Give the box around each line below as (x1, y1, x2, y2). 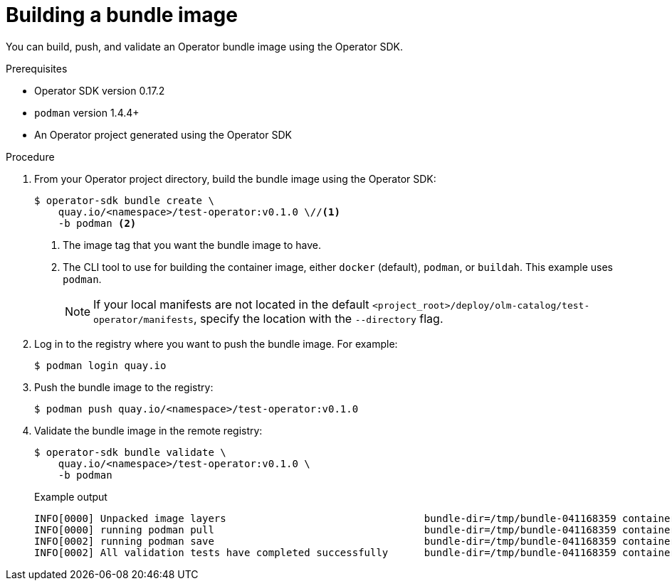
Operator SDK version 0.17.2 (34, 84, 165, 97)
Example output (34, 490, 107, 503)
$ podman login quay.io (34, 359, 167, 371)
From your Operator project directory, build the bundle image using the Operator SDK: (34, 172, 436, 185)
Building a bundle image (6, 3, 238, 27)
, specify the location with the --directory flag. (193, 311, 443, 326)
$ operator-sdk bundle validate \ (34, 446, 226, 458)
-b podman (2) (58, 217, 137, 229)
